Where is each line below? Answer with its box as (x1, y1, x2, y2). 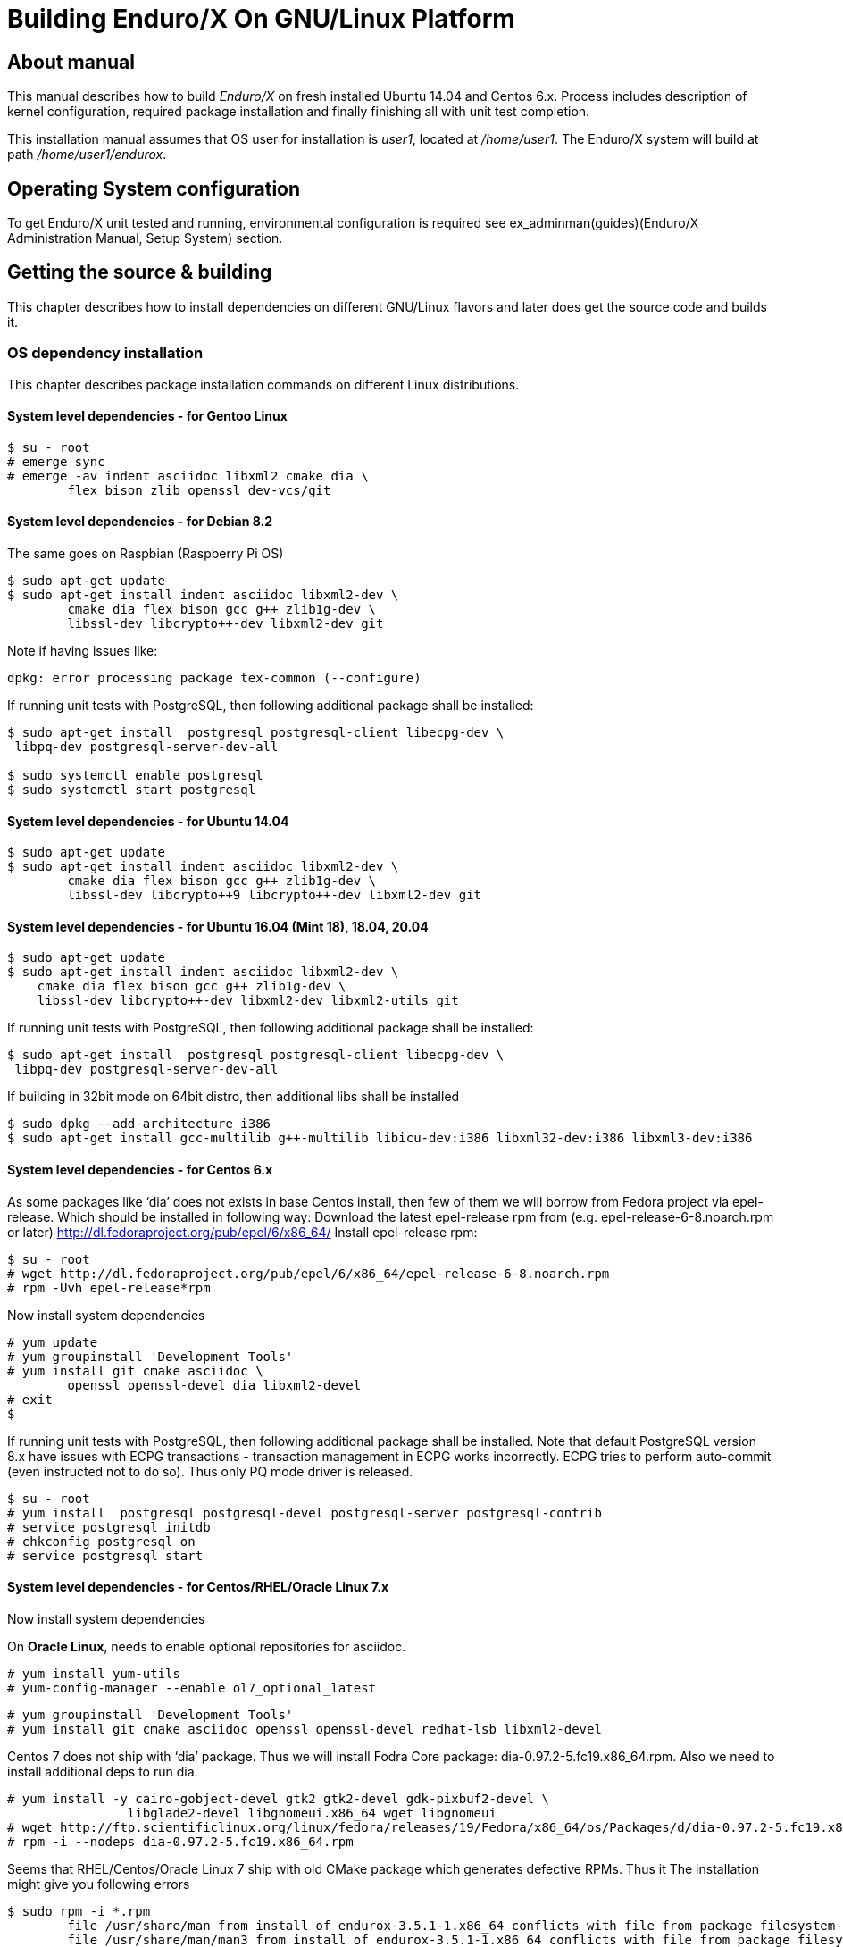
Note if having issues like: (7, 643, 158, 659)
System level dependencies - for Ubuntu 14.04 (7, 813, 289, 829)
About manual (7, 50, 135, 73)
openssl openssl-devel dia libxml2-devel (67, 1377, 362, 1392)
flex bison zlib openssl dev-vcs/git (67, 482, 331, 497)
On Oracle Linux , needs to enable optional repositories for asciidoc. (7, 1638, 406, 1654)
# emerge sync (7, 454, 105, 469)
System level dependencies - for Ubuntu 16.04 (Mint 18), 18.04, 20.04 (7, 918, 429, 934)
